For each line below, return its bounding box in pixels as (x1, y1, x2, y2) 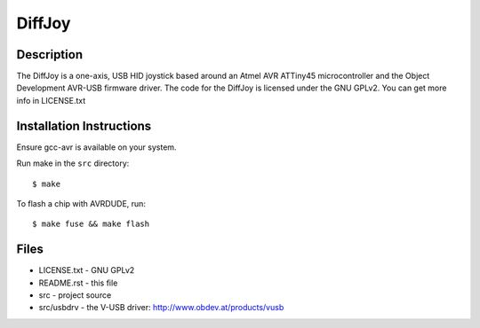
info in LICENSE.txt (16, 95, 86, 105)
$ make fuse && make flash (32, 219, 150, 230)
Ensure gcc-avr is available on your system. (16, 142, 177, 152)
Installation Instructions (16, 118, 152, 133)
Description (16, 47, 84, 62)
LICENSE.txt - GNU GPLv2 (38, 265, 135, 276)
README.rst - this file (38, 277, 118, 288)
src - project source (38, 290, 112, 301)
